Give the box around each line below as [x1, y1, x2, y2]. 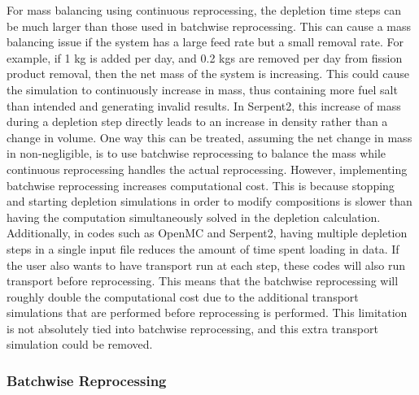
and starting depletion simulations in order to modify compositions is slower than [7, 193, 412, 210]
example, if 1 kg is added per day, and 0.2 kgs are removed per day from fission [7, 49, 403, 66]
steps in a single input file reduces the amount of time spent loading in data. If [7, 240, 399, 257]
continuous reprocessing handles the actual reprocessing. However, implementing [7, 160, 408, 177]
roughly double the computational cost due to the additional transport [7, 288, 359, 305]
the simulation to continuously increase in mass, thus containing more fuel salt [7, 80, 398, 98]
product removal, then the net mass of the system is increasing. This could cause [7, 65, 409, 82]
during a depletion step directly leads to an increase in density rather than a [7, 113, 388, 130]
